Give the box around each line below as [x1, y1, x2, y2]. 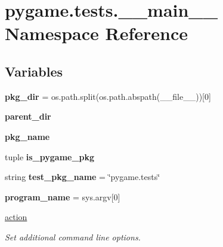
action [5, 211, 27, 223]
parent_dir [5, 110, 51, 123]
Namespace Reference [5, 21, 188, 45]
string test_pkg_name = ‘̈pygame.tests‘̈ [5, 170, 160, 183]
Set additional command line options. [5, 230, 141, 243]
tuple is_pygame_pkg [5, 150, 95, 163]
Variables [5, 62, 63, 80]
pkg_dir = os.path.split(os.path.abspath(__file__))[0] [5, 90, 211, 102]
